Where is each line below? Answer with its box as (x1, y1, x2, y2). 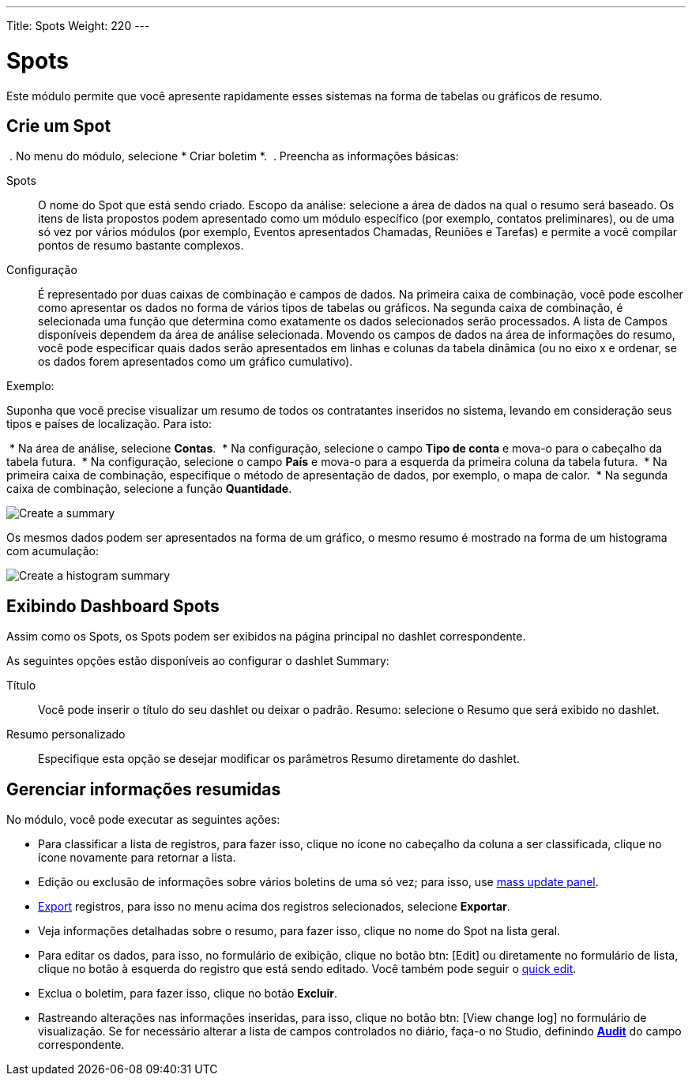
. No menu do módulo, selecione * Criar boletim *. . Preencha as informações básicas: (9, 149, 459, 163)
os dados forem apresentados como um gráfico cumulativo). (38, 355, 353, 369)
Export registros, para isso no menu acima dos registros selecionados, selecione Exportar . (38, 900, 510, 914)
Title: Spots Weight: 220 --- (6, 19, 150, 32)
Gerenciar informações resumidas (6, 779, 281, 799)
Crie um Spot (6, 115, 111, 136)
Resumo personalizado (6, 727, 126, 742)
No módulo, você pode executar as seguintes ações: (6, 813, 280, 827)
